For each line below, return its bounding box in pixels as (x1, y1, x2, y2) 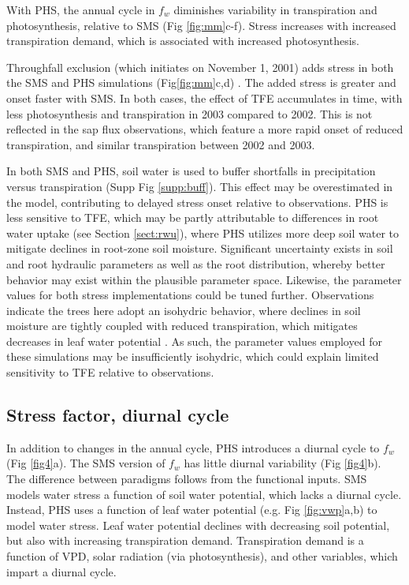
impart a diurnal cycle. (6, 563, 117, 579)
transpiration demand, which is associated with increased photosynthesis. (6, 32, 359, 49)
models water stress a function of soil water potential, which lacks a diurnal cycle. (6, 486, 402, 502)
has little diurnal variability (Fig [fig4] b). (184, 455, 381, 471)
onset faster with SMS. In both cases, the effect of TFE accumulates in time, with (6, 89, 403, 106)
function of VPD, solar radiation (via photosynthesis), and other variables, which (6, 548, 398, 564)
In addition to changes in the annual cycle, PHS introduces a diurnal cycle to (6, 439, 380, 456)
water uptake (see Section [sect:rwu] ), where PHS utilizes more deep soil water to (6, 224, 400, 241)
